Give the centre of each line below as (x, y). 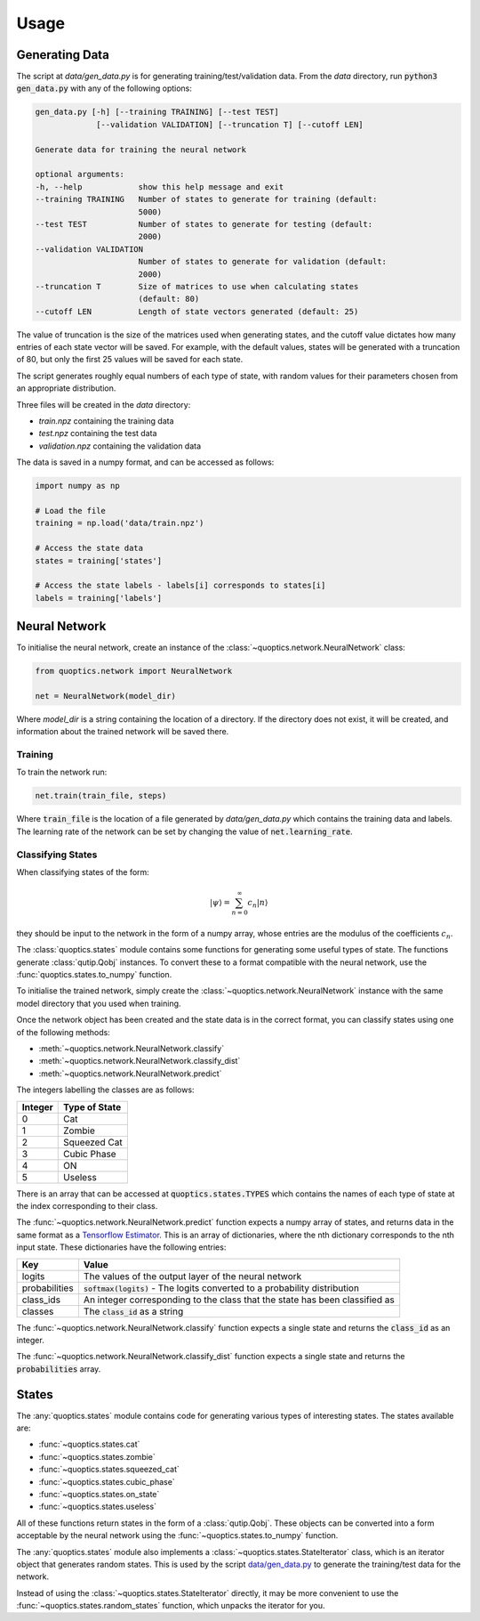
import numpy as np (77, 486)
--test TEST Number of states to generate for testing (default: (204, 224)
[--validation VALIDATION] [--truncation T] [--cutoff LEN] (230, 124)
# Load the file (71, 511)
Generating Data (63, 55)
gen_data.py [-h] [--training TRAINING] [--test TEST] (157, 112)
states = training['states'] (99, 560)
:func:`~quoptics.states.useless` (98, 1507)
